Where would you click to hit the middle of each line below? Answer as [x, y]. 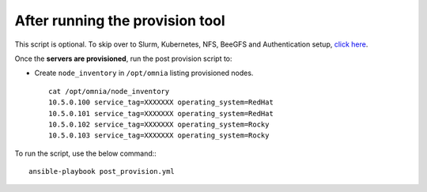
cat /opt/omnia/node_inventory [109, 91]
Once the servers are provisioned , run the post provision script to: [123, 58]
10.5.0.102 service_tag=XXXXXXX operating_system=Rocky [159, 124]
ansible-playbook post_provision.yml [102, 171]
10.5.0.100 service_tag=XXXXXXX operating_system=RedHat [161, 102]
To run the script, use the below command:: [86, 153]
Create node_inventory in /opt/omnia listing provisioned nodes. [144, 73]
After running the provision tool [120, 21]
